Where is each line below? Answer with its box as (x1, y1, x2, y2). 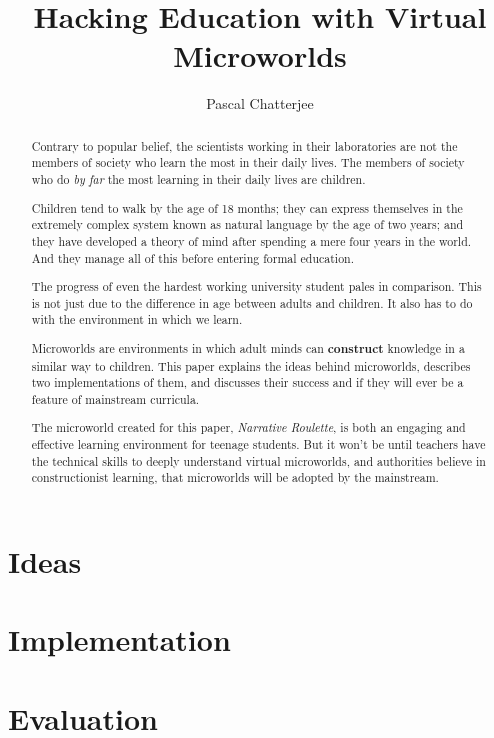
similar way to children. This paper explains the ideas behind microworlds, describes (31, 357, 471, 374)
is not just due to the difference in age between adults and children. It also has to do (31, 294, 473, 311)
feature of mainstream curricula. (31, 390, 200, 407)
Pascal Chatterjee (206, 93, 314, 114)
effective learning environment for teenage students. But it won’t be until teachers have (31, 436, 486, 453)
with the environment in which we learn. (31, 311, 243, 328)
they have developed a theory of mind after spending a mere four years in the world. (31, 232, 472, 249)
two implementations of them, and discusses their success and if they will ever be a (31, 374, 464, 391)
